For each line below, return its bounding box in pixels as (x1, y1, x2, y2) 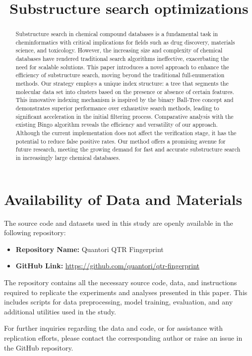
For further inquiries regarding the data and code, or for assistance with (4, 323, 223, 333)
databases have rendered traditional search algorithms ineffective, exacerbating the (15, 54, 229, 63)
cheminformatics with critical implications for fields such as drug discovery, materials (15, 38, 235, 46)
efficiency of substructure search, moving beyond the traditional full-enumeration (15, 71, 225, 79)
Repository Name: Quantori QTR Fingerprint (15, 244, 164, 254)
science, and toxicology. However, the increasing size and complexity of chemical (15, 46, 223, 54)
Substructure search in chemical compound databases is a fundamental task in (15, 30, 218, 38)
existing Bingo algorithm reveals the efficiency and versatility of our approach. (15, 120, 218, 129)
